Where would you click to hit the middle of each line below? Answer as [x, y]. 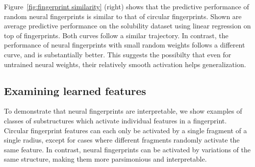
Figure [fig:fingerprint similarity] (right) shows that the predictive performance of [127, 6]
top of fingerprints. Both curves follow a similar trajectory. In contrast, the [116, 35]
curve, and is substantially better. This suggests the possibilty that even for [118, 54]
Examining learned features [75, 90]
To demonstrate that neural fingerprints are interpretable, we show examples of [123, 111]
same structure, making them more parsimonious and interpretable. [105, 159]
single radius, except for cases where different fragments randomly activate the [122, 140]
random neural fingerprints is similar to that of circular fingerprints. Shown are [123, 16]
